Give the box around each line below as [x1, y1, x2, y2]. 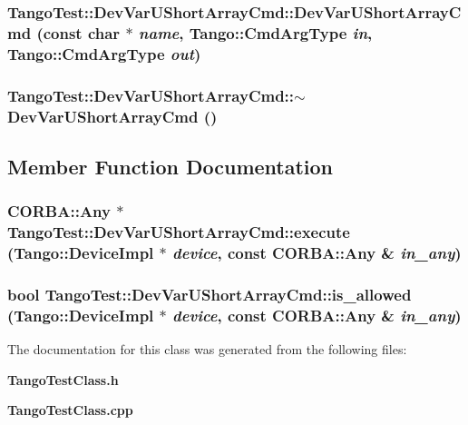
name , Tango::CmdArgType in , [138, 21, 373, 44]
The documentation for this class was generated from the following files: [7, 340, 407, 359]
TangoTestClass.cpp [7, 400, 133, 420]
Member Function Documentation [7, 152, 334, 180]
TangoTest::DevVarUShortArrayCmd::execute [7, 221, 350, 243]
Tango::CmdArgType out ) [7, 42, 201, 64]
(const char [36, 21, 121, 44]
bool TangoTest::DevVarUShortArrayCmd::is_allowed [7, 282, 412, 305]
